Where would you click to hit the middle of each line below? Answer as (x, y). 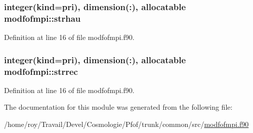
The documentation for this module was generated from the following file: (118, 107)
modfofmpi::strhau (43, 18)
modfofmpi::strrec (41, 71)
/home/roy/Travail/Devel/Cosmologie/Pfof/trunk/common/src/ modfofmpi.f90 (126, 124)
